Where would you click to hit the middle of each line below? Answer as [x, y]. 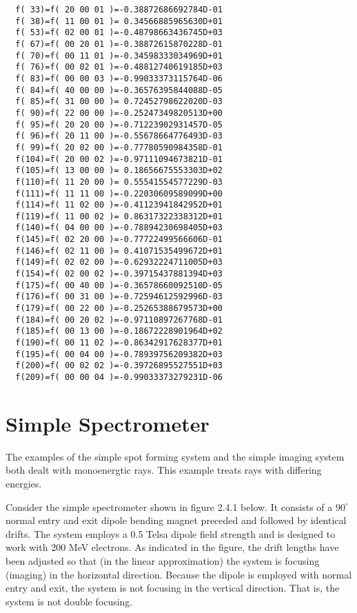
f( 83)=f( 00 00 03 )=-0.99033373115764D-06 [119, 78]
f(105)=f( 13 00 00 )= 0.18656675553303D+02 [119, 171]
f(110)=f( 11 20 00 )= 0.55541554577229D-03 [119, 182]
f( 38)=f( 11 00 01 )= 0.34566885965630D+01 [119, 21]
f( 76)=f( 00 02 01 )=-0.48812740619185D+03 [119, 67]
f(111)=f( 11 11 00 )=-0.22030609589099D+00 [119, 193]
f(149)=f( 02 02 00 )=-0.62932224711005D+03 [119, 262]
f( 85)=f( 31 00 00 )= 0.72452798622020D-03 [119, 102]
